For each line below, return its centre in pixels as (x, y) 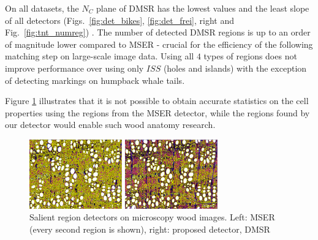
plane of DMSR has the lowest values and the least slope (203, 8)
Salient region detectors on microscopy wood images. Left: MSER (152, 217)
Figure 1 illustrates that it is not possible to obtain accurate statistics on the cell (157, 101)
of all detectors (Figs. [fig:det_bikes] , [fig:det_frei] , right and (119, 20)
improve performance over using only (74, 68)
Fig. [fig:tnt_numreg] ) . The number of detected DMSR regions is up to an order (158, 32)
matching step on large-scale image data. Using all (100, 56)
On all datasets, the (42, 8)
